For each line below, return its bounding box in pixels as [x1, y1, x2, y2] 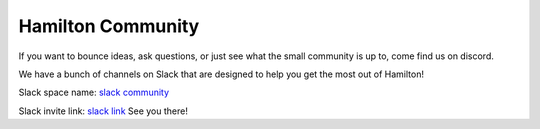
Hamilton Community [18, 15, 200, 37]
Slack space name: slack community [18, 86, 170, 99]
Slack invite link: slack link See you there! [18, 105, 189, 117]
